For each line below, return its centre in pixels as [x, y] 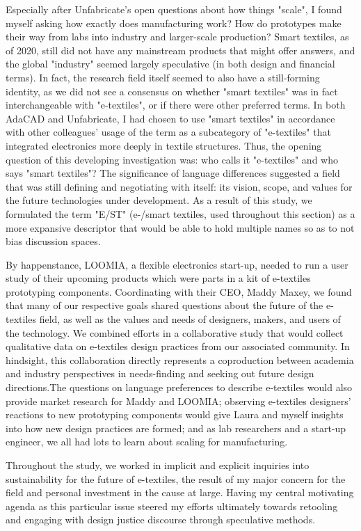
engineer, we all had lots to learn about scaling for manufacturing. [147, 442]
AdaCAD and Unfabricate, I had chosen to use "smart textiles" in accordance [170, 118]
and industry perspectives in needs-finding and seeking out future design [160, 373]
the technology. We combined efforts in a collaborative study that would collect [175, 332]
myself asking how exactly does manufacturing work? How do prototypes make [174, 23]
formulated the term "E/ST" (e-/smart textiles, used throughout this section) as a [180, 213]
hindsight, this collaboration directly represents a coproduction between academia [180, 359]
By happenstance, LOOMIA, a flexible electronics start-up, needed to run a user [177, 264]
